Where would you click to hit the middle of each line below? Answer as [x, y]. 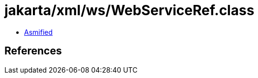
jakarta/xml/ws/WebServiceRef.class [129, 10]
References [33, 51]
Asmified [39, 32]
